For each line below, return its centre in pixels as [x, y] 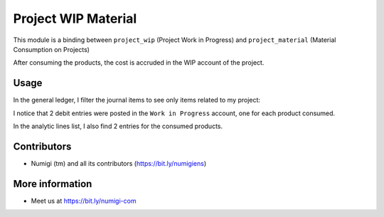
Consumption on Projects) [52, 49]
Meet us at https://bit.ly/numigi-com [84, 201]
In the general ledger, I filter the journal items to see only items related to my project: [137, 100]
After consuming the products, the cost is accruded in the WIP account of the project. [139, 63]
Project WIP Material [75, 18]
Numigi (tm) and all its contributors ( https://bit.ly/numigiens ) [119, 163]
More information [53, 184]
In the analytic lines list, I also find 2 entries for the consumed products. [118, 126]
